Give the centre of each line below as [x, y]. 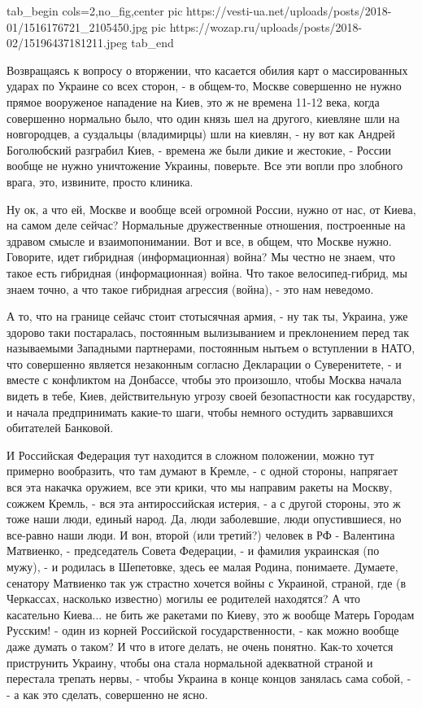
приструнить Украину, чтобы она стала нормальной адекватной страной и [190, 662]
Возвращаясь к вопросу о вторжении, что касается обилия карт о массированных [207, 70]
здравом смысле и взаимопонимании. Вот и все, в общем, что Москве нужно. [199, 240]
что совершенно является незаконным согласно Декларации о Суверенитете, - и [204, 363]
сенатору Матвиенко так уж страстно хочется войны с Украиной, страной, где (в [207, 582]
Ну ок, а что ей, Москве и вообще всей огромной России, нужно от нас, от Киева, [211, 209]
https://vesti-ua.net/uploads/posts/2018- [289, 11]
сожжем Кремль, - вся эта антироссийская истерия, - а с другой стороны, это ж [204, 503]
